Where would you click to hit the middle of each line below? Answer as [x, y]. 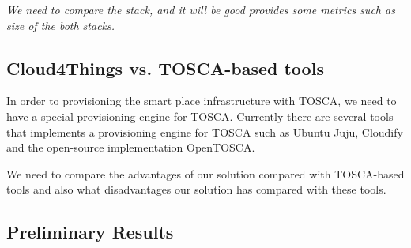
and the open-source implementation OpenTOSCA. [131, 147]
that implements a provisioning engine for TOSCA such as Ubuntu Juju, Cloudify [205, 132]
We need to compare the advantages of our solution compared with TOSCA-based [205, 173]
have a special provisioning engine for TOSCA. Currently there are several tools [200, 116]
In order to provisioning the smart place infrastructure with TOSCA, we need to [202, 101]
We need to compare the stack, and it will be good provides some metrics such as [201, 9]
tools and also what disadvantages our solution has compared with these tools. [196, 189]
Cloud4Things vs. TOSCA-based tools [165, 68]
